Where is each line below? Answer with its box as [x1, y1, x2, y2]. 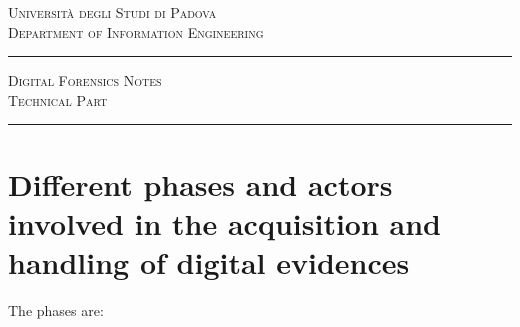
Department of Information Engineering [8, 21, 264, 42]
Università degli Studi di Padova [8, 2, 217, 22]
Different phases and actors [8, 163, 393, 204]
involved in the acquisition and [8, 202, 441, 243]
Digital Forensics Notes [8, 70, 162, 91]
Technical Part [8, 89, 108, 110]
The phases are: [8, 299, 104, 320]
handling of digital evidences [8, 241, 410, 282]
